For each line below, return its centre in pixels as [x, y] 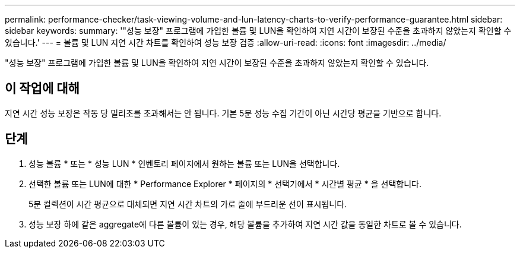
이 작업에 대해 [42, 88]
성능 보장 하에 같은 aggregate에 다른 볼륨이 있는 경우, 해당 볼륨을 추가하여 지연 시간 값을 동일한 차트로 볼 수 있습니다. [245, 224]
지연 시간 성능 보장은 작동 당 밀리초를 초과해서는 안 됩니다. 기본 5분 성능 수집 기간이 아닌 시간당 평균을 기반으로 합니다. [223, 113]
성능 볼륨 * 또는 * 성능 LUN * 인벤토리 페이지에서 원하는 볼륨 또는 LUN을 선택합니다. [184, 163]
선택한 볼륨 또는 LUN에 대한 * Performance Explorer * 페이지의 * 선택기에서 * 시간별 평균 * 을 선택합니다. [225, 184]
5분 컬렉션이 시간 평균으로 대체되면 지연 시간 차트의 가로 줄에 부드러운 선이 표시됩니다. [188, 204]
